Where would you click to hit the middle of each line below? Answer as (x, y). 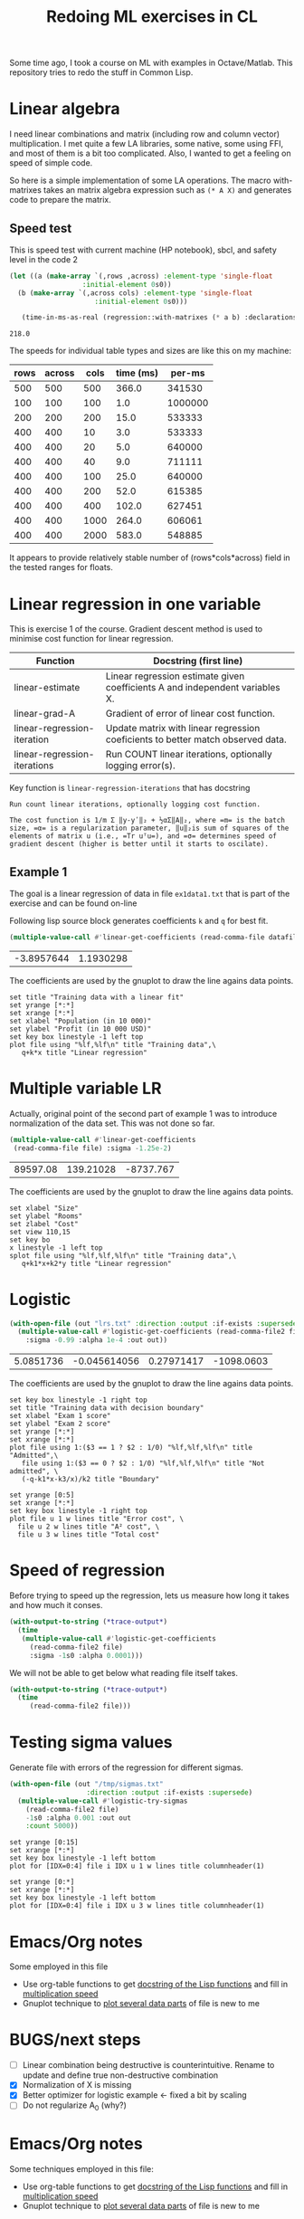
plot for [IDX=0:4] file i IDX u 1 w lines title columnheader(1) (137, 1866)
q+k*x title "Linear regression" (84, 1052)
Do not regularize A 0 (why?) (74, 2106)
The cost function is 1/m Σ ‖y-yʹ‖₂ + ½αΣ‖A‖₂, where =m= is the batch (147, 821)
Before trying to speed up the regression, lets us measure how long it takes (149, 1595)
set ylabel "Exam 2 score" (60, 1424)
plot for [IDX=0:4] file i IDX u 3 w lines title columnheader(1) (137, 1906)
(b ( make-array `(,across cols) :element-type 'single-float (135, 293)
